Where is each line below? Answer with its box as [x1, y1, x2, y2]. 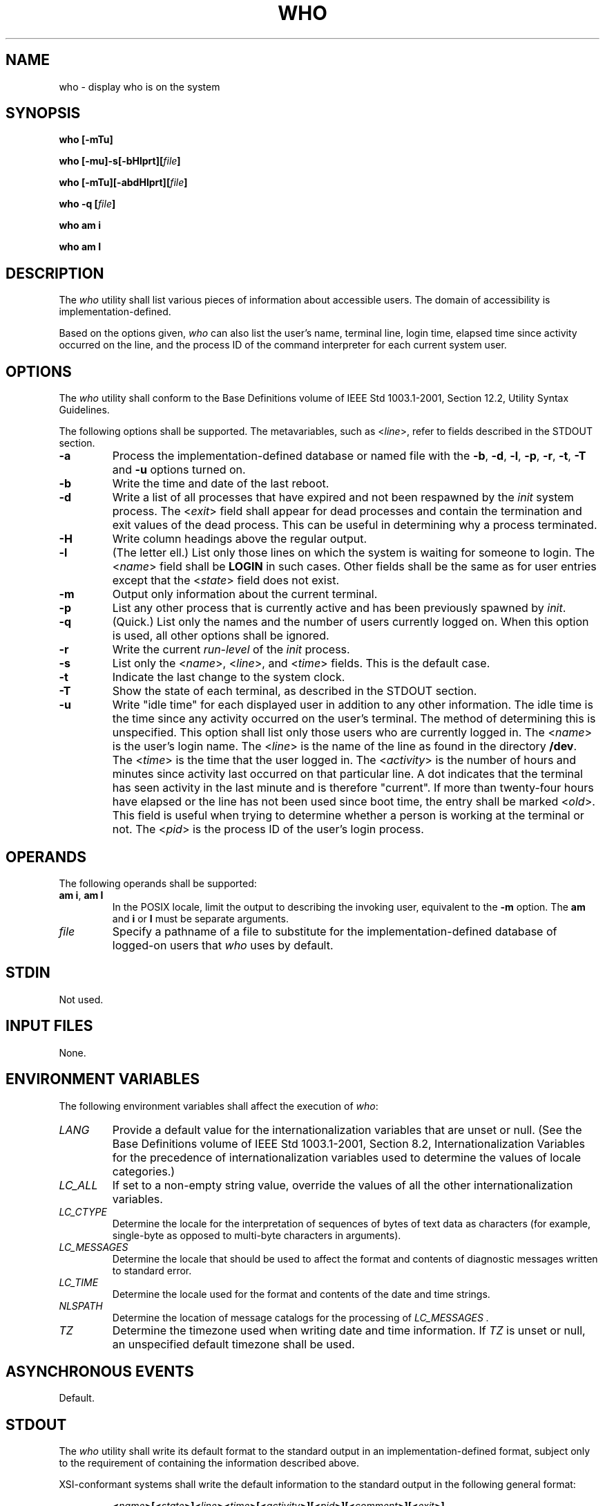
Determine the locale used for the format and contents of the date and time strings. [112, 1287, 490, 1300]
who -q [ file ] [59, 198, 116, 210]
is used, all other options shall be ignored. [112, 629, 329, 643]
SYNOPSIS [6, 104, 81, 122]
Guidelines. [59, 404, 110, 416]
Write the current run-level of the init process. [112, 642, 350, 657]
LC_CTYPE [59, 1205, 107, 1218]
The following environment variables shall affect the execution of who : [59, 1099, 378, 1112]
